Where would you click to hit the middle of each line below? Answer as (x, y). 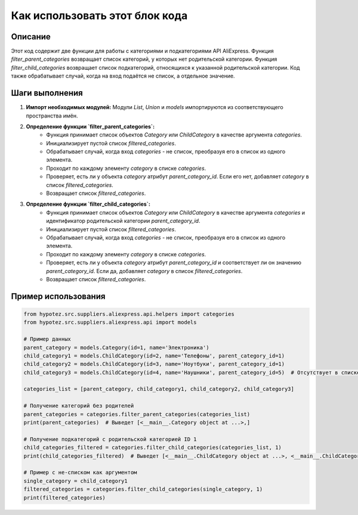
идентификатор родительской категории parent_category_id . (123, 221)
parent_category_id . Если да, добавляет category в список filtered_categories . (144, 271)
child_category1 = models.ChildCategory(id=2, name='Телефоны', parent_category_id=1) (154, 356)
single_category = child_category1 (75, 481)
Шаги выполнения (47, 93)
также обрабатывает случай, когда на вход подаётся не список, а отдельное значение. (123, 76)
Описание (31, 37)
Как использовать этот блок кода (99, 15)
